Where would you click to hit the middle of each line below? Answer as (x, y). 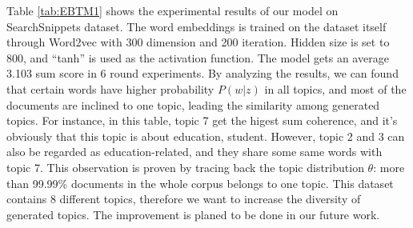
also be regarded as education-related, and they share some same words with (194, 152)
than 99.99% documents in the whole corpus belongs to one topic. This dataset (200, 183)
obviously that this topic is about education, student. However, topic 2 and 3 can (206, 136)
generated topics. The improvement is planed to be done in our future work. (193, 214)
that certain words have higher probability (110, 88)
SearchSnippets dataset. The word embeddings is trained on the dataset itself (196, 26)
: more (389, 167)
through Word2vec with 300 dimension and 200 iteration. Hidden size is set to (198, 42)
